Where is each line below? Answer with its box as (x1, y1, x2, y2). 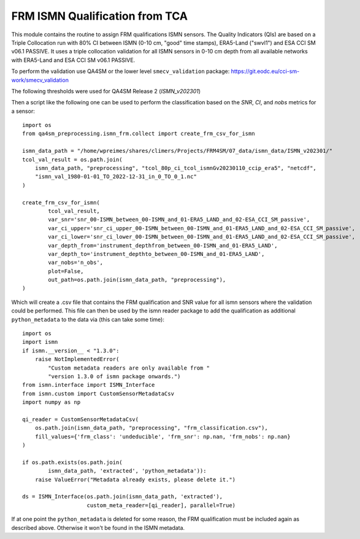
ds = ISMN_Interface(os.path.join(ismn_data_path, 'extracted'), (22, 493, 223, 500)
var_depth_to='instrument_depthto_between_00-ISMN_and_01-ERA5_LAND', (48, 250, 265, 257)
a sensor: (11, 107, 35, 115)
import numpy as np (22, 399, 81, 406)
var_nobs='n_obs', (48, 259, 104, 266)
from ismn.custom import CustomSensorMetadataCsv (22, 390, 175, 397)
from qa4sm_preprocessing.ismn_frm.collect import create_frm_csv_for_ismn (22, 130, 255, 138)
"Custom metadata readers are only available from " (48, 364, 210, 371)
